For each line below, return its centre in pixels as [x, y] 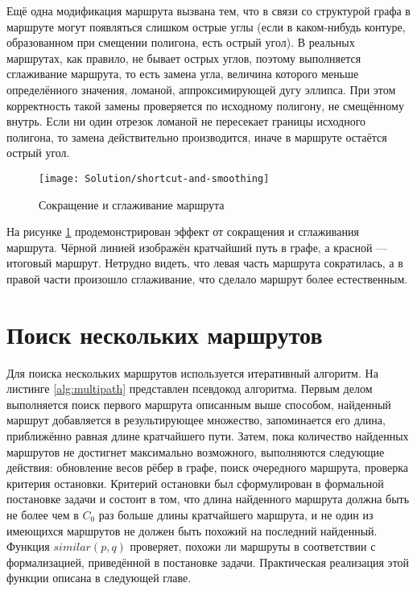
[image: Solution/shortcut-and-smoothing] [154, 178]
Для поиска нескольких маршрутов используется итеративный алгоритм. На [192, 372]
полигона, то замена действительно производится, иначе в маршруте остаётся [197, 136]
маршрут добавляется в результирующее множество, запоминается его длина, [196, 420]
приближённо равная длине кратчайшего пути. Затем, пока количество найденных [208, 436]
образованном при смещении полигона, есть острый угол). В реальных [181, 42]
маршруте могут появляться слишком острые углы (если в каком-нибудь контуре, [206, 26]
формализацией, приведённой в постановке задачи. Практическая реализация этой [208, 562]
